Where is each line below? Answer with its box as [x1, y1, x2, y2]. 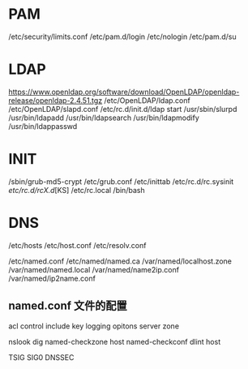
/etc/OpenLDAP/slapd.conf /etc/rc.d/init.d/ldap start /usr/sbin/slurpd [8, 104, 237, 114]
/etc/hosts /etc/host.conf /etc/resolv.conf [8, 240, 147, 250]
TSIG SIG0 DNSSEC [8, 352, 75, 362]
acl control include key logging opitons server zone [8, 321, 180, 331]
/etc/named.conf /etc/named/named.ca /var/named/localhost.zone [8, 256, 233, 266]
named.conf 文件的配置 [8, 299, 127, 313]
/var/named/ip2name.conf [8, 273, 96, 283]
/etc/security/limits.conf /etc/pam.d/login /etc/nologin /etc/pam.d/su [8, 32, 237, 41]
